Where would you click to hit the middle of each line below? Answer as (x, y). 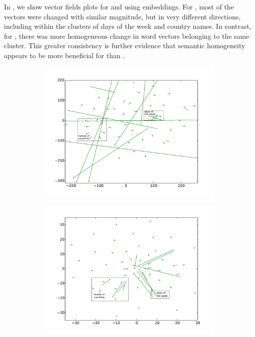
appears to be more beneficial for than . (64, 55)
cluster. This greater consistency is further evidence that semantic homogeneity (125, 45)
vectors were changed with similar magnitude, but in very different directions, (123, 16)
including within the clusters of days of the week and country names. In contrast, (128, 26)
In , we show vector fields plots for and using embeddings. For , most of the (119, 6)
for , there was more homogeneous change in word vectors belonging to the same (127, 36)
